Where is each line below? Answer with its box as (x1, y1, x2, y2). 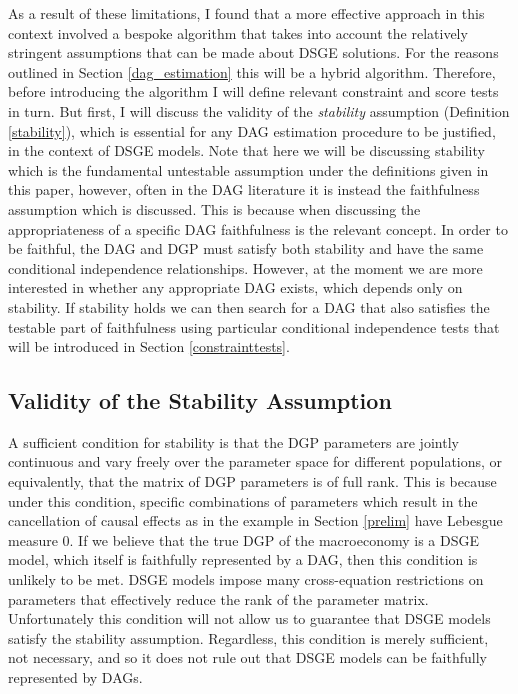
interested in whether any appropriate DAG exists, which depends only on (8, 277, 463, 298)
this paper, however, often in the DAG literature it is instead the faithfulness (8, 179, 480, 200)
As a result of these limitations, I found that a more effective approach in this (8, 3, 485, 23)
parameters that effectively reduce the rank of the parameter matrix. (8, 588, 429, 609)
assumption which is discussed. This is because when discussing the (8, 198, 421, 219)
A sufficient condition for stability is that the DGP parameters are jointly (8, 431, 459, 452)
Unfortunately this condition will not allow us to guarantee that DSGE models (8, 608, 491, 629)
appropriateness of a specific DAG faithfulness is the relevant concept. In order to (8, 218, 508, 239)
